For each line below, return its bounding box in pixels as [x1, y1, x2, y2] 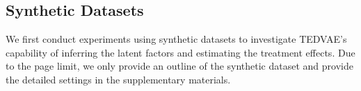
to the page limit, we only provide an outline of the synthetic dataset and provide [6, 59, 353, 73]
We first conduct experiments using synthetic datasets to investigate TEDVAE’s [6, 32, 347, 46]
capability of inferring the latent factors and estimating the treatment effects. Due [6, 45, 355, 59]
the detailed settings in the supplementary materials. [6, 72, 231, 86]
